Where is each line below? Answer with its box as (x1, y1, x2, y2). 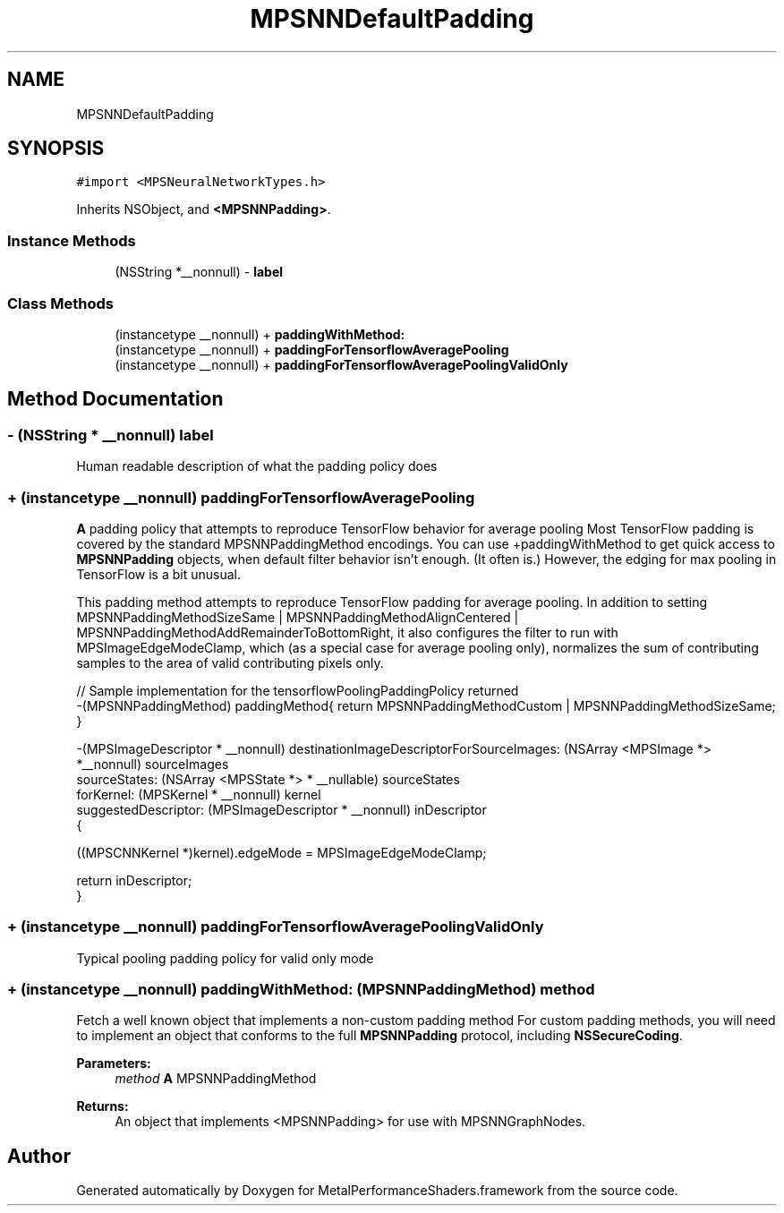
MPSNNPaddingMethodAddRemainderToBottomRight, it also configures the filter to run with (76, 624, 618, 640)
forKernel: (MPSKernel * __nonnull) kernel (76, 786, 321, 802)
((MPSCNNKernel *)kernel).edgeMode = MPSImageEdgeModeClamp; (76, 844, 487, 860)
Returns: (76, 1098, 129, 1115)
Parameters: (76, 1055, 151, 1072)
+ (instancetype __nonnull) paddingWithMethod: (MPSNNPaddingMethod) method (7, 980, 595, 999)
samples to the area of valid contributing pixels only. (76, 654, 384, 671)
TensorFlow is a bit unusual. (76, 566, 242, 582)
